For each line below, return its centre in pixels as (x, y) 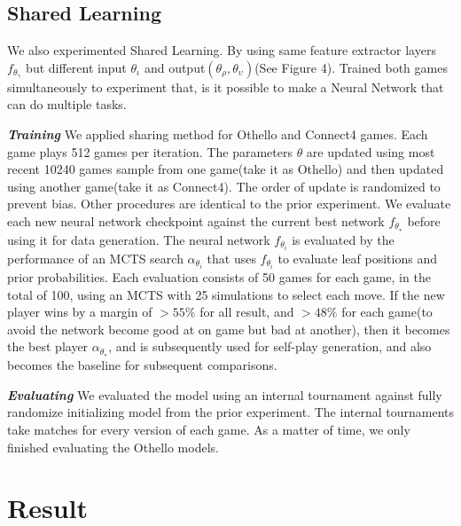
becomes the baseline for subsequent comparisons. (142, 365)
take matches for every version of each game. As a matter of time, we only (209, 430)
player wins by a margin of (80, 312)
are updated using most (371, 151)
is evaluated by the (343, 239)
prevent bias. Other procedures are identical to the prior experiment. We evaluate (229, 204)
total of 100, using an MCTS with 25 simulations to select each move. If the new (226, 294)
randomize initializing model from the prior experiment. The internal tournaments (230, 412)
